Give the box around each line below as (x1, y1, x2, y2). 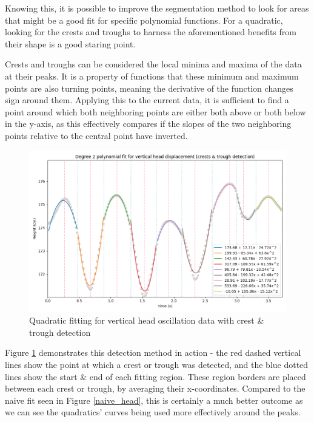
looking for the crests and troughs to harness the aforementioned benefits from (5, 26, 296, 38)
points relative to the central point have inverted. (5, 129, 188, 141)
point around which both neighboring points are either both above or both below (5, 105, 306, 118)
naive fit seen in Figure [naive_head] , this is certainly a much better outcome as (5, 393, 303, 406)
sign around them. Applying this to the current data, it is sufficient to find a (5, 94, 289, 106)
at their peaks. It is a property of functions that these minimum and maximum (5, 69, 299, 82)
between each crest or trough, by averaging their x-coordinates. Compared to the (5, 382, 306, 395)
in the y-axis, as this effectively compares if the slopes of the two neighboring (5, 117, 292, 130)
